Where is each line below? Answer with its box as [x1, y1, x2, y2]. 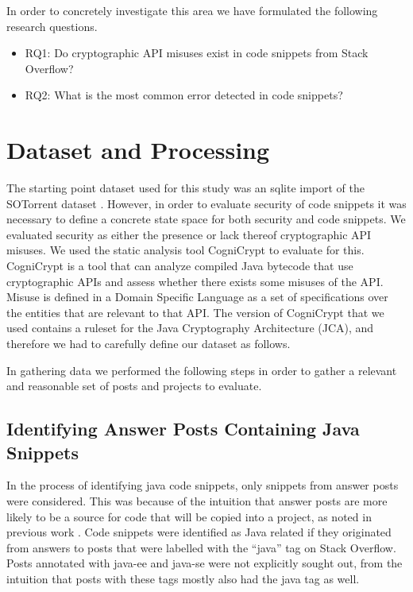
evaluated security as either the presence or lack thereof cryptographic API [6, 226, 372, 242]
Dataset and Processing [6, 133, 270, 166]
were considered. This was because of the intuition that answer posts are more [6, 493, 388, 509]
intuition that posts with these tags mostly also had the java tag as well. [6, 570, 360, 586]
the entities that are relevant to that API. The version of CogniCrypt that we [6, 304, 384, 320]
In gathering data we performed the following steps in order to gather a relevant [6, 362, 397, 378]
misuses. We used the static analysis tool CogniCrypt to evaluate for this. [6, 242, 365, 258]
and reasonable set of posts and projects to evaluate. [6, 377, 262, 394]
